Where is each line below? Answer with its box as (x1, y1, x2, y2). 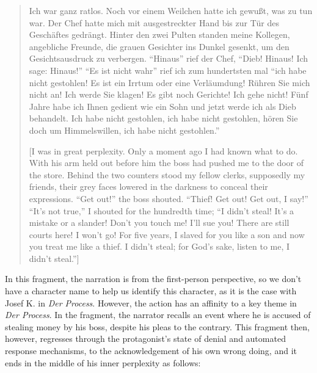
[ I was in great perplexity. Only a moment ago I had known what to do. (29, 144, 298, 157)
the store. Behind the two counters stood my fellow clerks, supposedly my (29, 168, 305, 181)
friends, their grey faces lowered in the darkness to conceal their (29, 180, 268, 193)
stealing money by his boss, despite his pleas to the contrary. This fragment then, (5, 320, 310, 333)
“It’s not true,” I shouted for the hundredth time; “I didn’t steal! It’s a (29, 204, 294, 217)
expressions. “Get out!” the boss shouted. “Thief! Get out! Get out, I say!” (29, 192, 308, 205)
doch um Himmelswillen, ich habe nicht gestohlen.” (29, 123, 220, 136)
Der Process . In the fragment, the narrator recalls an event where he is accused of (5, 308, 311, 321)
